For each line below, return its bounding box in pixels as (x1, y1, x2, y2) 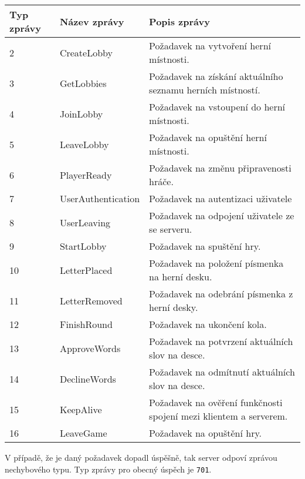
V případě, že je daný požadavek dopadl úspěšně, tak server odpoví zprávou (5, 451, 277, 463)
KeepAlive (59, 402, 102, 416)
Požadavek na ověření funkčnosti (149, 396, 283, 409)
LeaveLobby (59, 137, 109, 151)
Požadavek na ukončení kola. (149, 317, 267, 331)
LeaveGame (59, 426, 107, 440)
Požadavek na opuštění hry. (149, 426, 262, 440)
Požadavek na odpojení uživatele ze (149, 209, 294, 222)
